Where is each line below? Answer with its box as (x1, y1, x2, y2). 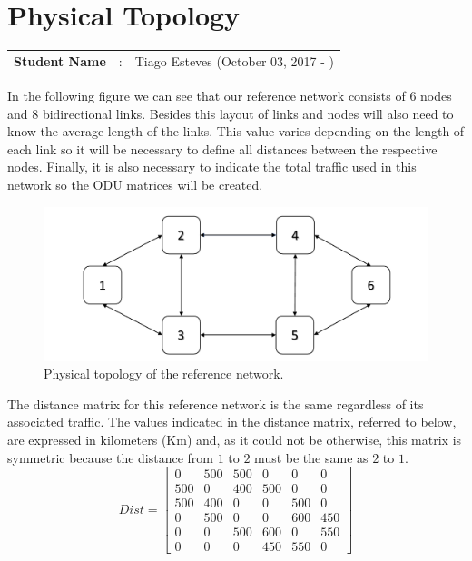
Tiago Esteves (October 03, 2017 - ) (134, 51, 335, 70)
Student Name (14, 51, 106, 70)
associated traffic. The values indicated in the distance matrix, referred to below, (7, 412, 457, 431)
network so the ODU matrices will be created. (7, 174, 263, 193)
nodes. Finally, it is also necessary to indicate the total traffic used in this (7, 157, 417, 176)
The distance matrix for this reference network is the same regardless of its (7, 394, 424, 413)
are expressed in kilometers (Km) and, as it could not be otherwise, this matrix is (7, 430, 462, 449)
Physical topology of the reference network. (44, 364, 284, 383)
